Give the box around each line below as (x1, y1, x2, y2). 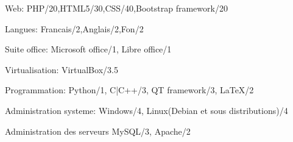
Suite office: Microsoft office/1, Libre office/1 (5, 43, 172, 55)
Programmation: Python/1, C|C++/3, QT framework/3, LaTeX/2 (5, 83, 254, 96)
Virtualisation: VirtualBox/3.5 (5, 63, 118, 76)
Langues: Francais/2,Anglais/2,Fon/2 (5, 22, 144, 35)
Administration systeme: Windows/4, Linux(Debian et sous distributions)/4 (5, 104, 288, 116)
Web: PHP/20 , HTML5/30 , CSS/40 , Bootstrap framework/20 (5, 2, 228, 14)
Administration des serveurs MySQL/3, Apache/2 (5, 124, 191, 137)
